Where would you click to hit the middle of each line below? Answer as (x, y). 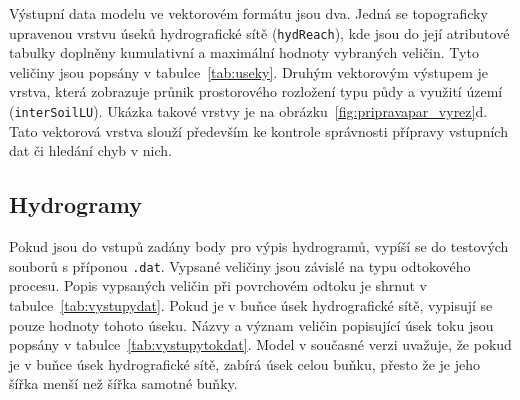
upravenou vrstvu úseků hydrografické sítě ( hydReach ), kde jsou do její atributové (259, 32)
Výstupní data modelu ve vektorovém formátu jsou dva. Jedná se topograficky (248, 13)
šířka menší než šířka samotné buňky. (123, 383)
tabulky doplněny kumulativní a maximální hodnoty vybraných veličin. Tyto (244, 52)
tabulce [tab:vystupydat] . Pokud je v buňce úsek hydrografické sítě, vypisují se (251, 304)
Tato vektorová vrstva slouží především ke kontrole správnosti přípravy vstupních (258, 130)
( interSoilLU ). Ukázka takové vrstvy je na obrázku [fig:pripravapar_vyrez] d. (248, 111)
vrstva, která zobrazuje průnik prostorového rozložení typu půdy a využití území (256, 91)
